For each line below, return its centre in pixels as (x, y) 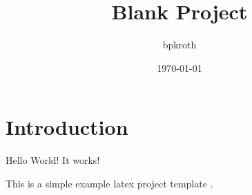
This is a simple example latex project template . (109, 183)
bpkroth (180, 45)
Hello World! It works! (53, 160)
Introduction (67, 127)
